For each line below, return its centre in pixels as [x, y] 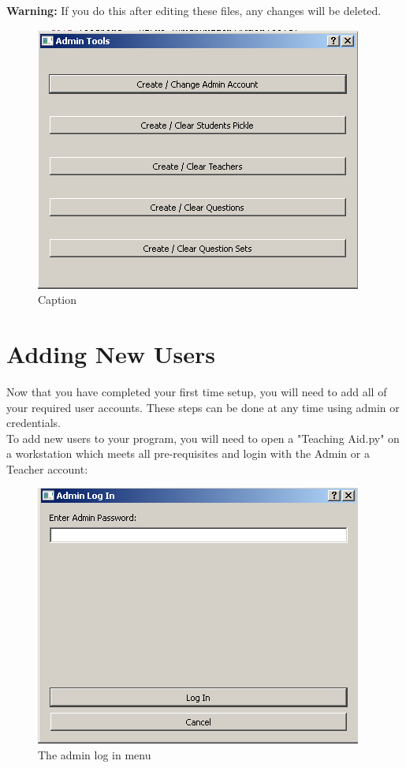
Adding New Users [111, 353]
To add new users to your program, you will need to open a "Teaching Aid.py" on [203, 438]
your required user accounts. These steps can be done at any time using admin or [203, 407]
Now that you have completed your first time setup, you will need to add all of [197, 391]
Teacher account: [47, 468]
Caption [58, 300]
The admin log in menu [95, 755]
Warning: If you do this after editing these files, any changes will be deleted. [194, 10]
